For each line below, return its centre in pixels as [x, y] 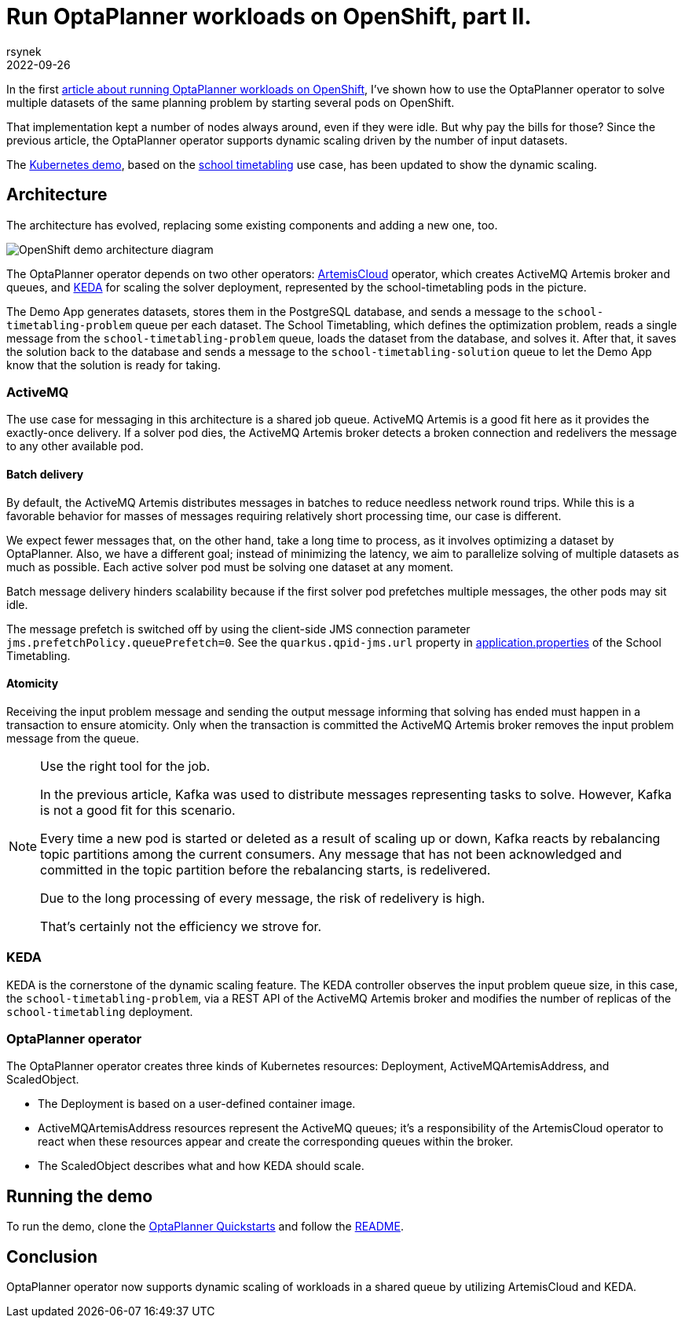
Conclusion [52, 1256]
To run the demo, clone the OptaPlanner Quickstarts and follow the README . [205, 1227]
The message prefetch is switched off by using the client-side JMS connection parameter [238, 629]
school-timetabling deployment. [100, 1011]
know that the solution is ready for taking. [114, 365]
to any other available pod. [75, 446]
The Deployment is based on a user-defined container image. [197, 1104]
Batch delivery [45, 474]
